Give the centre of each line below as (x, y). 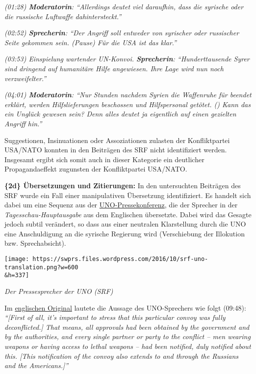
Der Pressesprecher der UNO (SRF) (59, 291)
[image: (17, 259)
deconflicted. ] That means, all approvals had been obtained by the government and (127, 327)
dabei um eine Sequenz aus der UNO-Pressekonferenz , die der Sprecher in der (121, 205)
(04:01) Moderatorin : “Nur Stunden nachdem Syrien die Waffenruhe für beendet (128, 95)
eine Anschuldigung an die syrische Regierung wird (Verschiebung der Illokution (125, 233)
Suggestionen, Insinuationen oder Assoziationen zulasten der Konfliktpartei (117, 140)
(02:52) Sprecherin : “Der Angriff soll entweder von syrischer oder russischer (122, 33)
